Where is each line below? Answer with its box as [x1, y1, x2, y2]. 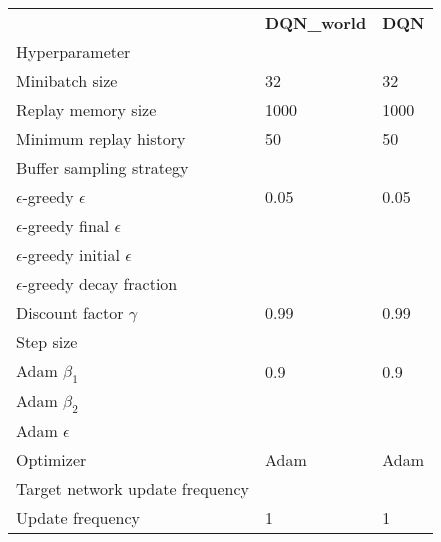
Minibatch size [16, 69, 118, 92]
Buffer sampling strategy [16, 156, 189, 179]
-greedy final [22, 214, 110, 237]
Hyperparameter [16, 40, 131, 63]
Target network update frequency [16, 477, 250, 501]
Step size [16, 330, 78, 353]
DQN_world [265, 11, 367, 34]
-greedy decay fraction [22, 272, 178, 295]
